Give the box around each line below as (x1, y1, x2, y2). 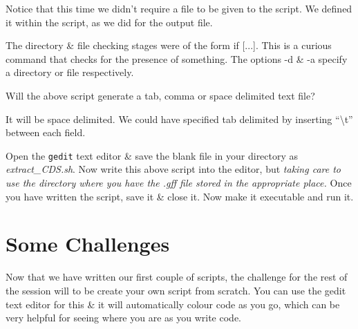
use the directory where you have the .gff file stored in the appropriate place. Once (6, 176, 352, 189)
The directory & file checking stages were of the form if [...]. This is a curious (6, 38, 332, 53)
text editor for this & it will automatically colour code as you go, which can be (6, 297, 340, 311)
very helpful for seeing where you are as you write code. (6, 310, 241, 325)
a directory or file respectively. (6, 65, 134, 79)
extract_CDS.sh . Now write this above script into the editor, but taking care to (6, 162, 341, 176)
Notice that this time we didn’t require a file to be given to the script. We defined (6, 1, 352, 15)
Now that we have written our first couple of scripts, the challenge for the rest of (6, 270, 348, 284)
